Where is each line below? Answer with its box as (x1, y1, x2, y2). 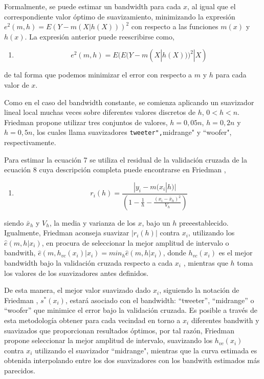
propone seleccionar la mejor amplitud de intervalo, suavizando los (4, 335, 213, 346)
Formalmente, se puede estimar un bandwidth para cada (4, 1, 181, 11)
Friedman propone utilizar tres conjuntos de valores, (4, 116, 168, 127)
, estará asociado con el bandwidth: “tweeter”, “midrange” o (65, 294, 254, 305)
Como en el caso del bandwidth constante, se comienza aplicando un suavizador (4, 96, 254, 107)
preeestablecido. (179, 217, 229, 228)
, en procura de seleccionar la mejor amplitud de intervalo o (41, 237, 229, 248)
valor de (4, 79, 29, 90)
